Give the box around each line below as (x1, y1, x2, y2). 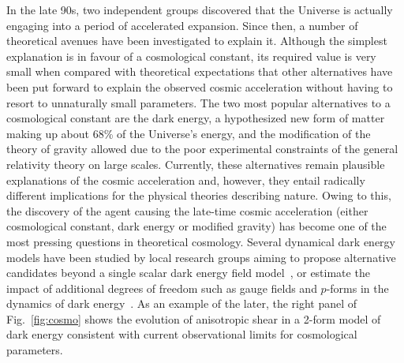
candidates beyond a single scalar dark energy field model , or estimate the (6, 264, 370, 281)
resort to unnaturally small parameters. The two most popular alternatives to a (6, 94, 391, 110)
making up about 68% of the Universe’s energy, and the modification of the (6, 125, 371, 141)
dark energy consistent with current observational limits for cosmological (6, 326, 357, 342)
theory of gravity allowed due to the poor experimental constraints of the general (6, 140, 398, 157)
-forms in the (326, 279, 389, 296)
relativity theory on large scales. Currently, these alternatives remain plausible (6, 155, 385, 172)
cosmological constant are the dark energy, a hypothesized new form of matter (6, 110, 385, 126)
